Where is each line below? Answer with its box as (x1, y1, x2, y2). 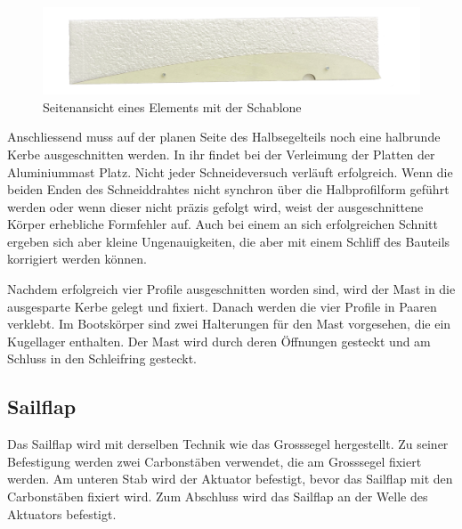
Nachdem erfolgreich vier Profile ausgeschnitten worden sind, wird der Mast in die (7, 280, 456, 298)
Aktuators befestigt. (7, 504, 117, 523)
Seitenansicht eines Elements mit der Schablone (43, 97, 302, 116)
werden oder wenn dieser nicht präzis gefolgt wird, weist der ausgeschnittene (7, 197, 424, 216)
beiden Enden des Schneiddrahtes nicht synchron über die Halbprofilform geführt (7, 180, 450, 199)
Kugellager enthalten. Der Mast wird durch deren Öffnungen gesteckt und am (7, 331, 431, 350)
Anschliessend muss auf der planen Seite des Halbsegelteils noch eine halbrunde (7, 127, 441, 146)
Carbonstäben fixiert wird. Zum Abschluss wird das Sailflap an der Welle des (7, 487, 428, 506)
